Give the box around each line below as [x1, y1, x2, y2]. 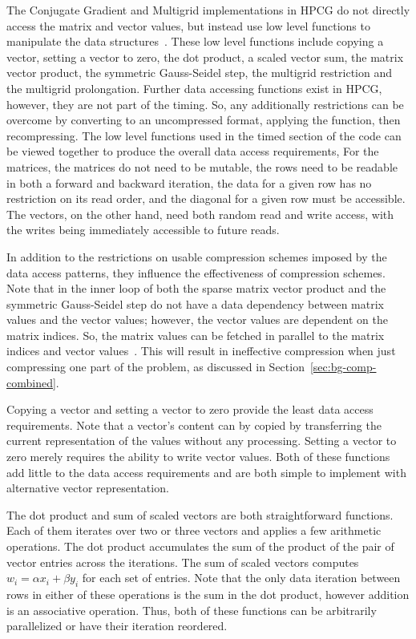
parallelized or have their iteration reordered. [6, 617, 228, 634]
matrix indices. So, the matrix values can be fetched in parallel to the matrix [6, 326, 385, 343]
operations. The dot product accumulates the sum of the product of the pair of [6, 538, 394, 554]
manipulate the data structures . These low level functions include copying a [6, 33, 384, 50]
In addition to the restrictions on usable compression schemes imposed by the [6, 248, 387, 265]
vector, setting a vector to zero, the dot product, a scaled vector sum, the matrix [6, 48, 404, 65]
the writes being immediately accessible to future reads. [6, 221, 280, 238]
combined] [6, 374, 56, 390]
